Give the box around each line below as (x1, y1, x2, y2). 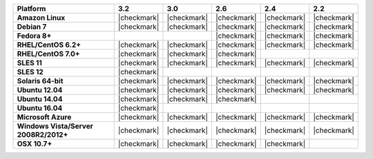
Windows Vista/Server (17, 121, 93, 131)
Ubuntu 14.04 (17, 94, 63, 103)
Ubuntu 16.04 (17, 103, 63, 113)
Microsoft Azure (17, 112, 72, 122)
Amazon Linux (17, 13, 66, 22)
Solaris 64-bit (17, 76, 64, 85)
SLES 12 (17, 67, 44, 76)
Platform (17, 4, 46, 13)
